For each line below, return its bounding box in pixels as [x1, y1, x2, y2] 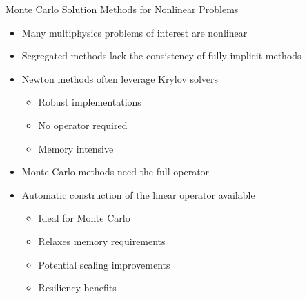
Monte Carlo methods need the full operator [21, 164, 210, 179]
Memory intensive [38, 141, 114, 155]
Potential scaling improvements [38, 257, 170, 271]
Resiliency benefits [38, 280, 117, 295]
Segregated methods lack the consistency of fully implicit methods [21, 48, 301, 63]
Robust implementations [38, 95, 141, 109]
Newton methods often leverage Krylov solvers [21, 71, 219, 86]
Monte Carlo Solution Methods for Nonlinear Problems [6, 2, 239, 16]
